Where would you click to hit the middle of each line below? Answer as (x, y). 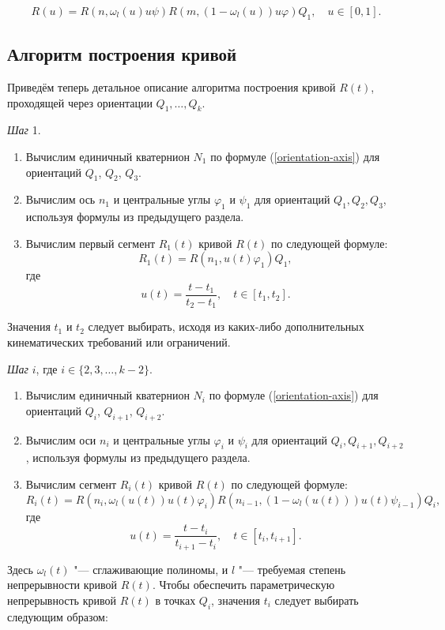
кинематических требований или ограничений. (119, 342)
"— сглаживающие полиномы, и (151, 569)
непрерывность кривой (62, 600)
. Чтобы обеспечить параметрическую (243, 585)
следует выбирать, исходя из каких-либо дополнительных (226, 326)
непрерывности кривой (62, 585)
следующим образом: (58, 616)
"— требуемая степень (292, 569)
